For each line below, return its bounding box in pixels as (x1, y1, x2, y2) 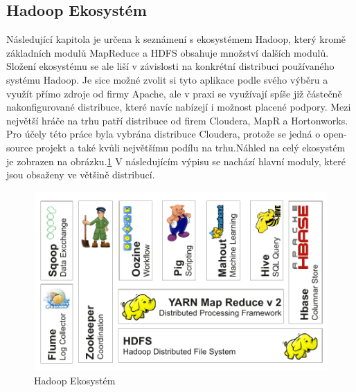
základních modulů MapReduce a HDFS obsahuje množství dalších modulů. (6, 45, 329, 59)
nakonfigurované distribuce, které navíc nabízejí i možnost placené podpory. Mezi (6, 100, 351, 114)
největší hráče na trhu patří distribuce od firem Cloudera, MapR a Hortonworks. (6, 113, 348, 127)
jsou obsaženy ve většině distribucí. (6, 167, 155, 182)
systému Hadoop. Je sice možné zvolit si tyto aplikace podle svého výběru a (6, 72, 328, 86)
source (6, 140, 33, 154)
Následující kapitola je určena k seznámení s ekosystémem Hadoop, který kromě (6, 32, 346, 46)
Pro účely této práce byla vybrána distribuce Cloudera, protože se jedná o (6, 127, 321, 141)
